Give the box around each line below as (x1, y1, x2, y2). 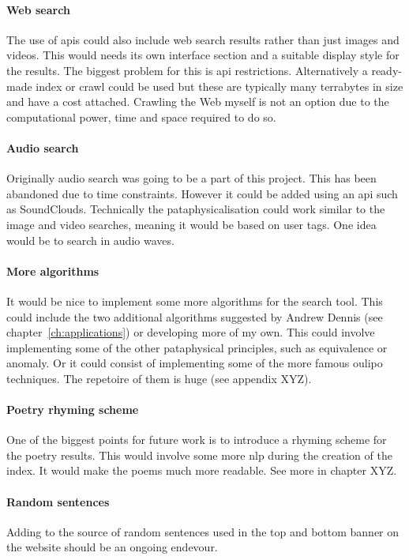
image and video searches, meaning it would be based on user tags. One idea (6, 216, 377, 232)
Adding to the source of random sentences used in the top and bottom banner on (6, 523, 400, 539)
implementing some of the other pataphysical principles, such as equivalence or (6, 339, 388, 355)
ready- (371, 62, 402, 78)
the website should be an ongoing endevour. (6, 539, 218, 555)
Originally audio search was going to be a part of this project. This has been (6, 170, 377, 186)
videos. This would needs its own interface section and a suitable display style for (6, 47, 400, 63)
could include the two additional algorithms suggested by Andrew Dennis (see (6, 308, 383, 325)
